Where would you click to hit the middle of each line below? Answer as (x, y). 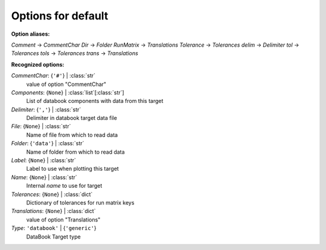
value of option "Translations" (63, 219)
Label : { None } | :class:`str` (44, 160)
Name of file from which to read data (72, 135)
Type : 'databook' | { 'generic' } (54, 228)
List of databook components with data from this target (95, 101)
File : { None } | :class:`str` (41, 127)
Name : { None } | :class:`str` (44, 177)
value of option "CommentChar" (66, 84)
